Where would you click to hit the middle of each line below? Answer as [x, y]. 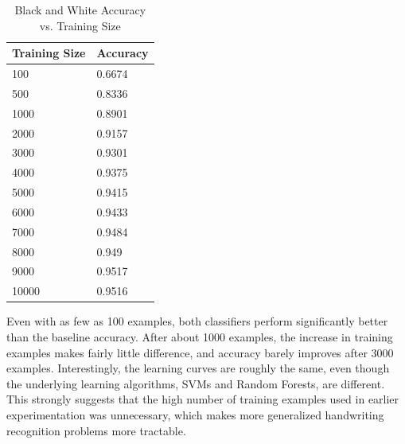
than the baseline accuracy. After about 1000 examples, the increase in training [200, 337]
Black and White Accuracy [80, 10]
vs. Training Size [80, 25]
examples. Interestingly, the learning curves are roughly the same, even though [198, 368]
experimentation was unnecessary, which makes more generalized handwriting [195, 414]
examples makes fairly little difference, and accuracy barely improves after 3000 [200, 352]
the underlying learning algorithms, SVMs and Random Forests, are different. [196, 383]
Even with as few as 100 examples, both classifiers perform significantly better [197, 321]
